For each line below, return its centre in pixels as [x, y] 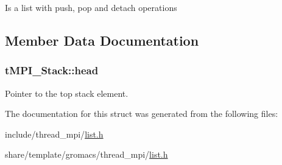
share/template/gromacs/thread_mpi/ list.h [86, 154]
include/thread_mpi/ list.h [54, 134]
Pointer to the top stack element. [67, 93]
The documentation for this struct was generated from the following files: [142, 114]
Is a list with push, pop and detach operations [91, 7]
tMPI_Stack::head [52, 70]
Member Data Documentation [102, 40]
